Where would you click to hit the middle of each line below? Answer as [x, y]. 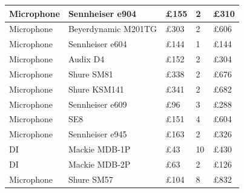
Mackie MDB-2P [99, 164]
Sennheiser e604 [97, 44]
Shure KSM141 [96, 89]
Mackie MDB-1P [99, 149]
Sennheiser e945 [97, 134]
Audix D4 [86, 59]
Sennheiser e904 [102, 13]
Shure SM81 [91, 74]
